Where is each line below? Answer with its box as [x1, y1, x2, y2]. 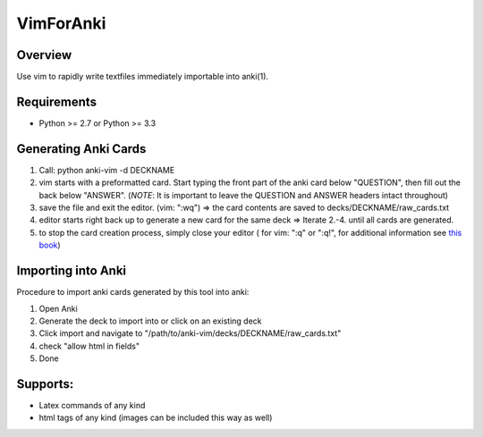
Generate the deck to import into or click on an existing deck [38, 315, 262, 326]
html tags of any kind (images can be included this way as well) [38, 412, 273, 424]
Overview [16, 47, 72, 63]
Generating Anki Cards [16, 141, 147, 156]
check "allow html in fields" [38, 340, 140, 351]
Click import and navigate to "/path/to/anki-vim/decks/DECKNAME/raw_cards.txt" [38, 328, 342, 339]
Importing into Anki [16, 264, 127, 279]
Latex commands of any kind [38, 399, 146, 410]
